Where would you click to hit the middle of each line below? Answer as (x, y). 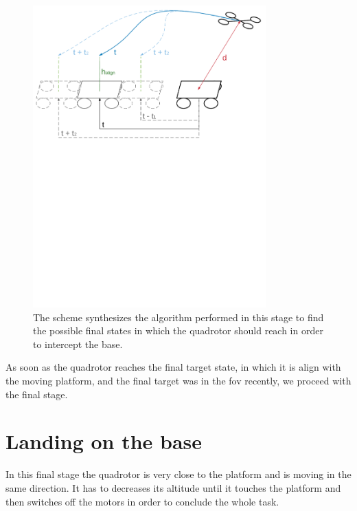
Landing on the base (104, 441)
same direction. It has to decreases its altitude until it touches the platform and (173, 487)
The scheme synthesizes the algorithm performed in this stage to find (178, 317)
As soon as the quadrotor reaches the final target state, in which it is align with (173, 367)
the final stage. (37, 394)
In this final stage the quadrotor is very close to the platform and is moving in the (178, 474)
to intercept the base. (78, 344)
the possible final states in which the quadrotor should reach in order (178, 330)
